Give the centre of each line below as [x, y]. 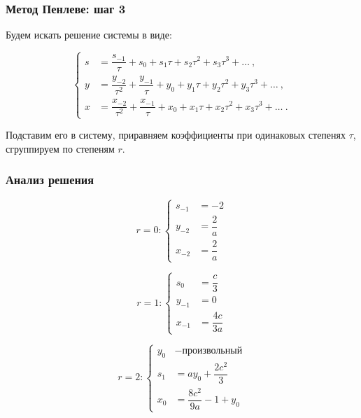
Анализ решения [50, 180]
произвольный [212, 350]
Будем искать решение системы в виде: [89, 35]
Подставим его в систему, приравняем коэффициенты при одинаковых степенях [176, 135]
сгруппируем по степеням [60, 148]
